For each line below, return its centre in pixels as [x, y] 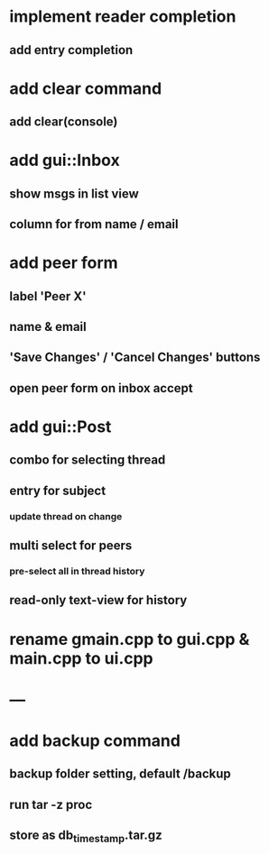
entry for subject [58, 490]
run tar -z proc [51, 804]
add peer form [64, 263]
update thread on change [66, 516]
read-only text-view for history [98, 600]
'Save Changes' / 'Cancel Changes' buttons [135, 358]
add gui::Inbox [65, 161]
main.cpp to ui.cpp [81, 658]
